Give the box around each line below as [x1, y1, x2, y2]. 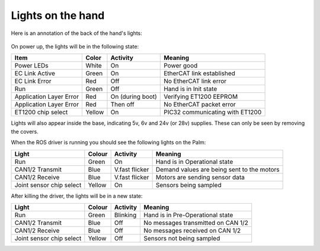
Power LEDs [14, 62, 49, 70]
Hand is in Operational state [155, 157, 233, 166]
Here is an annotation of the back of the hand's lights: [11, 30, 142, 37]
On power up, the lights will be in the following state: [11, 43, 139, 50]
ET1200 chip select [14, 108, 68, 117]
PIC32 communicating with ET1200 [164, 108, 262, 117]
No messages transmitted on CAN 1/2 [143, 218, 249, 227]
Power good [164, 62, 198, 70]
